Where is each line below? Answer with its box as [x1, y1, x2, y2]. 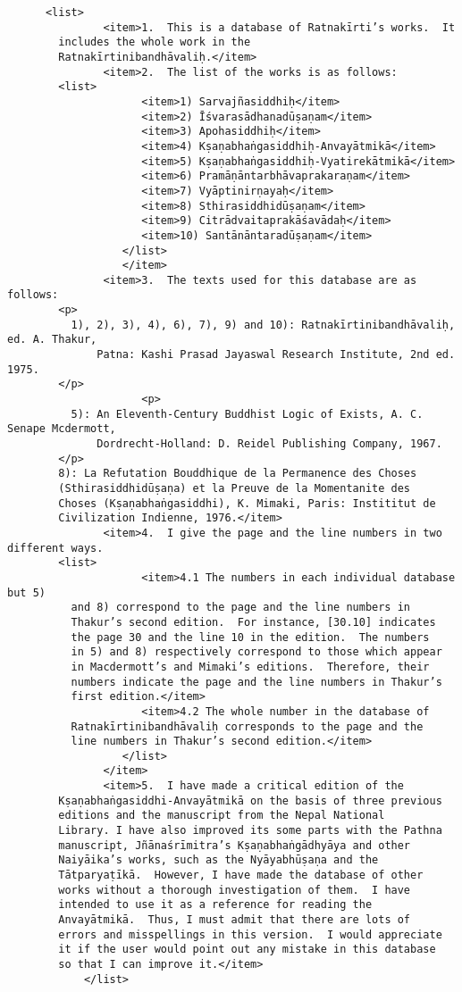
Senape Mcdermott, [7, 422, 116, 436]
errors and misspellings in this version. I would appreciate [58, 928, 442, 941]
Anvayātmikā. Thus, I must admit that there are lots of [58, 913, 411, 927]
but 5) [7, 586, 46, 599]
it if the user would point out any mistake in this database [58, 943, 436, 956]
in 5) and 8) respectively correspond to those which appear [71, 646, 442, 659]
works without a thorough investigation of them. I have [58, 883, 411, 896]
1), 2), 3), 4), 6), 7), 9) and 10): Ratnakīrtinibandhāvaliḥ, [71, 318, 456, 331]
